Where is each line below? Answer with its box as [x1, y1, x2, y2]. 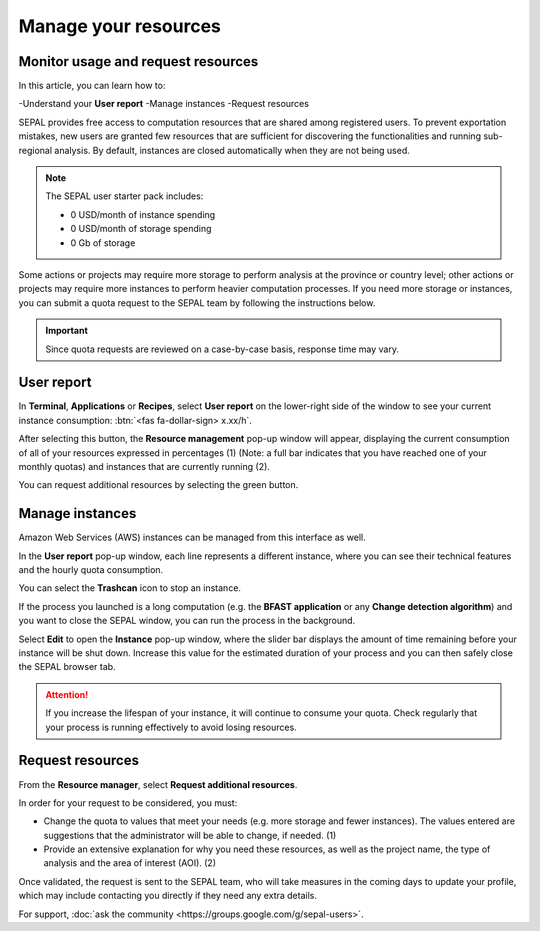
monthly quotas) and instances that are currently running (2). [18, 461, 270, 472]
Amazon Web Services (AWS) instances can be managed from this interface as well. [18, 531, 366, 544]
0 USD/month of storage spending [70, 223, 212, 235]
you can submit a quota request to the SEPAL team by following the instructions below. [18, 296, 376, 309]
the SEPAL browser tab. [18, 661, 116, 673]
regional [18, 144, 53, 156]
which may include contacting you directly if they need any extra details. [18, 890, 317, 902]
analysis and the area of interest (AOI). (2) [43, 857, 217, 869]
